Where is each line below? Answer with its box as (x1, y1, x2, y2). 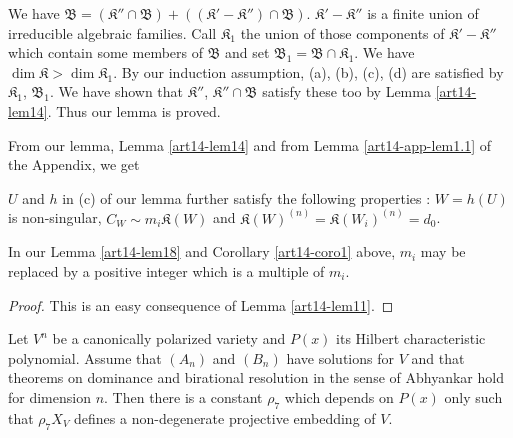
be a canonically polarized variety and (52, 328, 286, 349)
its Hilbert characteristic (336, 328, 486, 349)
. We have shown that (49, 81, 184, 102)
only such (444, 386, 503, 407)
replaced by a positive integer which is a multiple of (8, 260, 325, 281)
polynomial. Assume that (8, 347, 162, 368)
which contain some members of (8, 42, 203, 63)
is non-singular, (8, 207, 102, 228)
